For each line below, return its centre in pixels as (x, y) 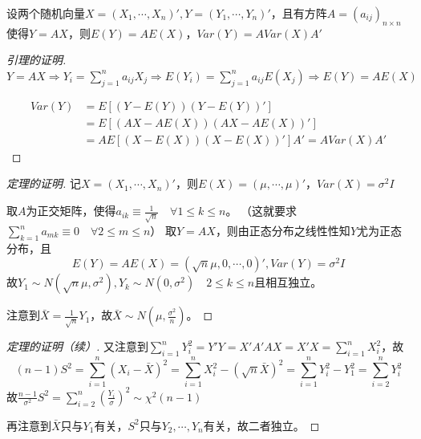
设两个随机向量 (46, 13)
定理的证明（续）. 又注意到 (77, 346)
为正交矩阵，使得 (71, 211)
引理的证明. (36, 60)
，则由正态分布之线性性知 (283, 231)
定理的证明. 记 (44, 183)
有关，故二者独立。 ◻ (261, 425)
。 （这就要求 (261, 211)
